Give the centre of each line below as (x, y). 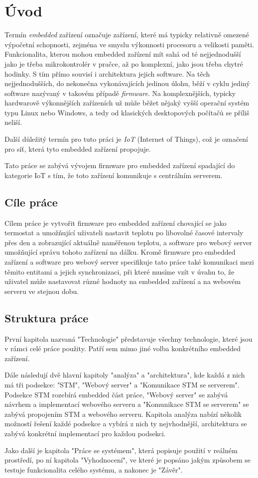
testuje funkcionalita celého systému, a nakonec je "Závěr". (94, 469)
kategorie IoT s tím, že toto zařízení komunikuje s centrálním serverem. (114, 175)
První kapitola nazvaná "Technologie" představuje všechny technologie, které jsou (129, 338)
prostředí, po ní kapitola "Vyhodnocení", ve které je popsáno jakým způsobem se (128, 460)
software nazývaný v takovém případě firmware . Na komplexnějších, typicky (120, 93)
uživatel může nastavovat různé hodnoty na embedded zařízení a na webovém (123, 281)
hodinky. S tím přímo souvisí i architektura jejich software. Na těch (107, 73)
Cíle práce (31, 202)
